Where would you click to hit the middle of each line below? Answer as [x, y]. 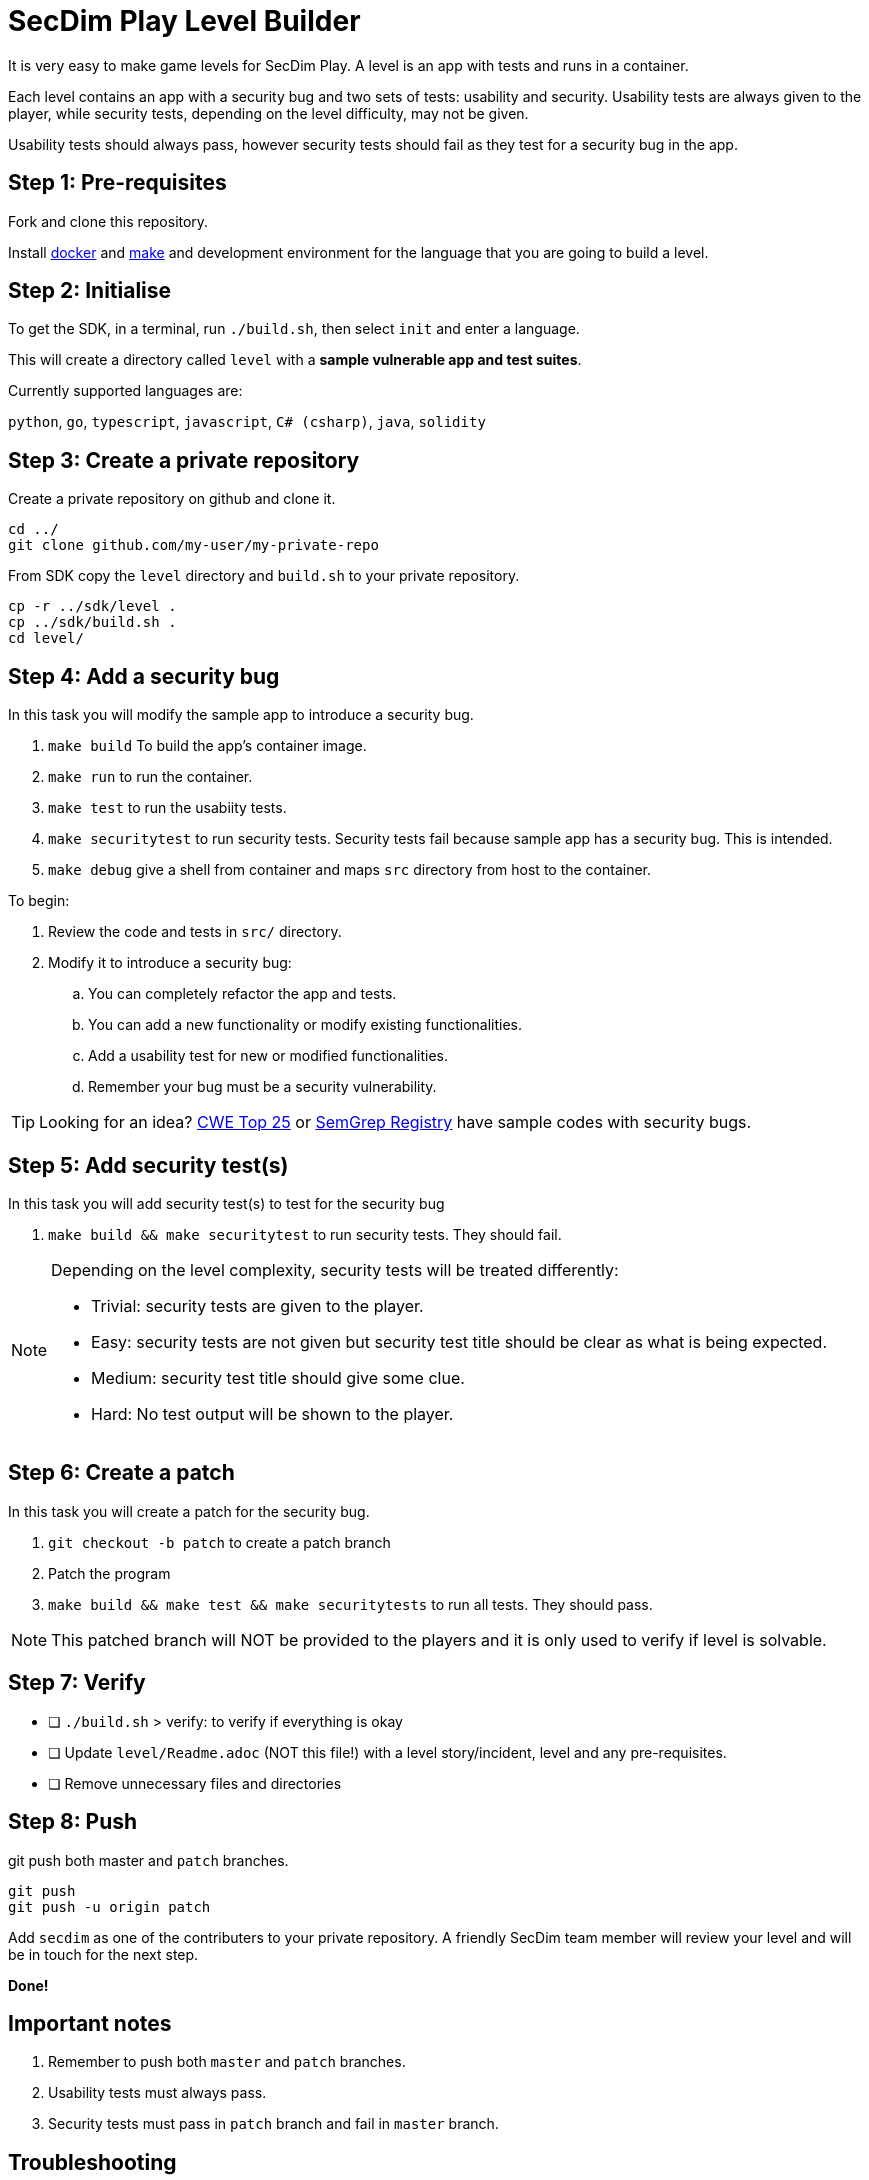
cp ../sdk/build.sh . [92, 622]
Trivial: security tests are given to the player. [257, 1305]
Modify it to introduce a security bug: [170, 963]
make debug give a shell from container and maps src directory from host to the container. [350, 870]
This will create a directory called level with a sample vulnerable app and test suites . [295, 360]
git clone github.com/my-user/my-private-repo [193, 545]
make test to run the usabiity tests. [167, 808]
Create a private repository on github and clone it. [172, 499]
